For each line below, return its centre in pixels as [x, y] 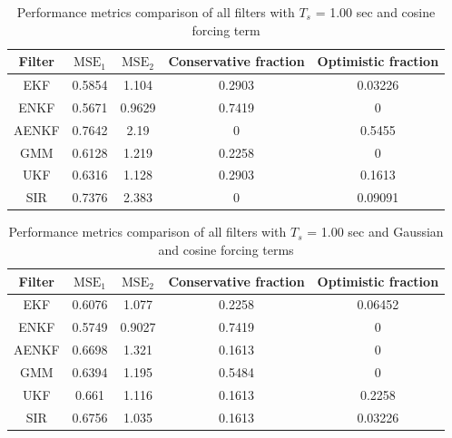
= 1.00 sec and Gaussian [375, 232]
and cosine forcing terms [226, 249]
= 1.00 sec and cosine [375, 12]
